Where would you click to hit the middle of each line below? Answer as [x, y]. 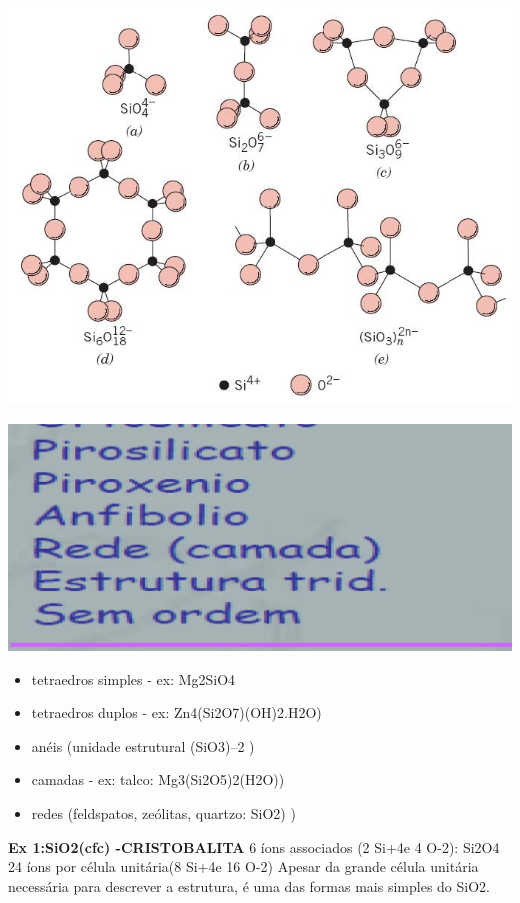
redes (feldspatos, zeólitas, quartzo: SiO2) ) [163, 812]
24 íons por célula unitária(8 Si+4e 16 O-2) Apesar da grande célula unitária [243, 866]
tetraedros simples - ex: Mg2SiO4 [133, 678]
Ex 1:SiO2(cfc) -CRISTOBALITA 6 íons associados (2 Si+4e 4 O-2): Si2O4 [254, 846]
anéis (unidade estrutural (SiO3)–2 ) [143, 745]
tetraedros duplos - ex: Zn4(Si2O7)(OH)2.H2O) [176, 712]
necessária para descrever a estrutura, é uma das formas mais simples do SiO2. [249, 885]
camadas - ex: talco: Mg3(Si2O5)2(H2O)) [158, 779]
